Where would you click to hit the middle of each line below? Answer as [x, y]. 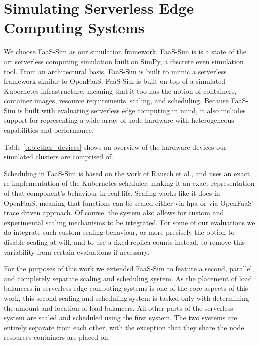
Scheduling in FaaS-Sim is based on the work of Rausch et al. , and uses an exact [127, 173]
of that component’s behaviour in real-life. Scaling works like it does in [112, 193]
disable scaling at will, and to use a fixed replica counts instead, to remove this [125, 242]
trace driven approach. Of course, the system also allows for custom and [114, 212]
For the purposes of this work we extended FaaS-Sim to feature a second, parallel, [129, 268]
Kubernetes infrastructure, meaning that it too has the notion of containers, [120, 91]
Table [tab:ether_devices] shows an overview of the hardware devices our [115, 147]
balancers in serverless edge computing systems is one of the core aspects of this [126, 288]
